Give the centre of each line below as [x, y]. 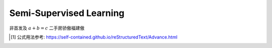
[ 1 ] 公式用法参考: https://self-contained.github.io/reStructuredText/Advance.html [94, 37]
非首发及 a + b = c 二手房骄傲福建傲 [47, 28]
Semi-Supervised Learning [67, 13]
